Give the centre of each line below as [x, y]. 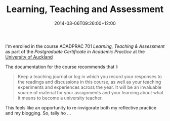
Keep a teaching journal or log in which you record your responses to [90, 76]
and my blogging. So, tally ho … [38, 113]
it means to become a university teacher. [60, 98]
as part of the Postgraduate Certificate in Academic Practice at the [75, 51]
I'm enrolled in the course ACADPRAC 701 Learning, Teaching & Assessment [85, 46]
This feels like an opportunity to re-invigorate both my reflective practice [81, 107]
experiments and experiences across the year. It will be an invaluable [90, 87]
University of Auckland [29, 57]
